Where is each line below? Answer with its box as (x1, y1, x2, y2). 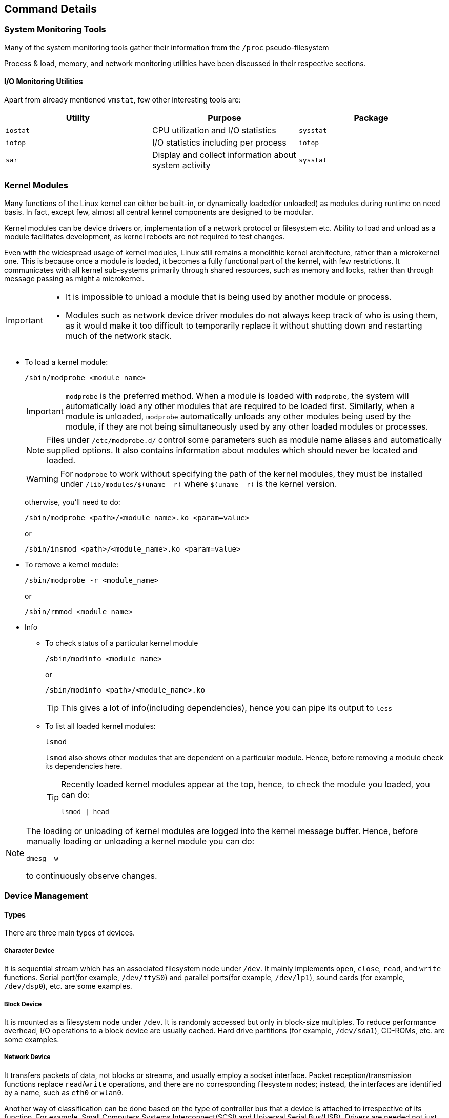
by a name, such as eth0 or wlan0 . (4, 1088, 124, 1097)
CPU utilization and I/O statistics (152, 125, 276, 136)
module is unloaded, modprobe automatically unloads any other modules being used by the (65, 411, 411, 421)
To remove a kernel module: (25, 560, 119, 569)
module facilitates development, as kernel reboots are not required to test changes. (4, 232, 285, 241)
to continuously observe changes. (26, 870, 157, 881)
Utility (66, 113, 90, 124)
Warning (26, 473, 58, 484)
